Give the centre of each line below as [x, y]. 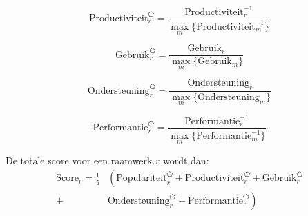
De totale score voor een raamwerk [79, 160]
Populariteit [142, 178]
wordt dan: [186, 160]
